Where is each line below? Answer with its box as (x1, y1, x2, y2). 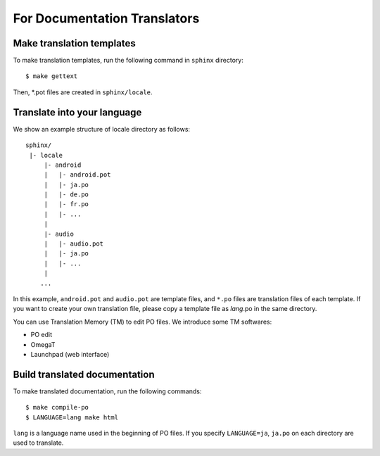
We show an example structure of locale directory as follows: (13, 125, 190, 133)
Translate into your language (13, 106, 142, 118)
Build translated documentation (13, 368, 155, 380)
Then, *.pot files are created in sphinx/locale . (13, 88, 153, 96)
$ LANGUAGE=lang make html (25, 413, 119, 422)
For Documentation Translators (13, 11, 200, 26)
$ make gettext (25, 72, 78, 80)
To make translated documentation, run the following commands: (13, 387, 202, 395)
